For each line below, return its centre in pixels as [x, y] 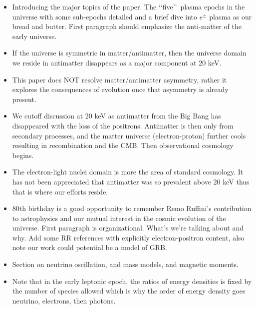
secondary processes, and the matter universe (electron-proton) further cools [129, 135]
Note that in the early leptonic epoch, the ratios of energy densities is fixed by [132, 281]
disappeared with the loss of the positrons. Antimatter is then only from [123, 125]
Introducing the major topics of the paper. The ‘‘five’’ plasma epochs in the [128, 6]
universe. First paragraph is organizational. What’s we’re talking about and [128, 228]
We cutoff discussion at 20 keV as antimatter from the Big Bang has [117, 116]
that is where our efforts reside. [60, 191]
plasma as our [231, 16]
